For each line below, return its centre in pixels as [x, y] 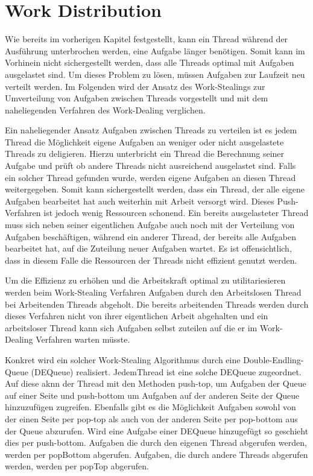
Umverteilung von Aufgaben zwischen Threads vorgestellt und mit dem [137, 98]
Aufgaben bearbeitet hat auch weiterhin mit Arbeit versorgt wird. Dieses [140, 201]
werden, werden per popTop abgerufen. [77, 466]
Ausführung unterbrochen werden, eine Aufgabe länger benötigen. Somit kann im [155, 50]
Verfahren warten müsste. [83, 339]
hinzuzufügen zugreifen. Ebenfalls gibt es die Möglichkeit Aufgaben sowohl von [150, 407]
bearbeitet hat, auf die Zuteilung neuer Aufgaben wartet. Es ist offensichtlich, [148, 248]
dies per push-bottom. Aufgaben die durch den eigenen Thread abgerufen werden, [156, 443]
